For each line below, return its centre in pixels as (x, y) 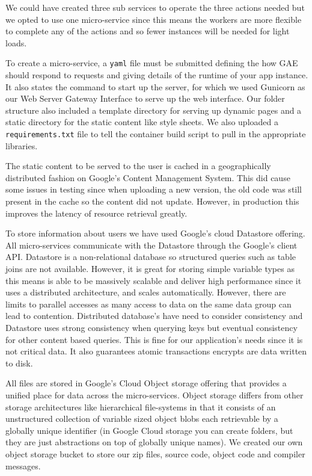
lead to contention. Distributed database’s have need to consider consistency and (154, 316)
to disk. (19, 363)
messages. (23, 465)
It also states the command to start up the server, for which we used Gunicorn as (155, 86)
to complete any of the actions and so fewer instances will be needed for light (148, 31)
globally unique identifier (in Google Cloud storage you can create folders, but (149, 430)
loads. (16, 42)
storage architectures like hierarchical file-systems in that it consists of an (141, 406)
